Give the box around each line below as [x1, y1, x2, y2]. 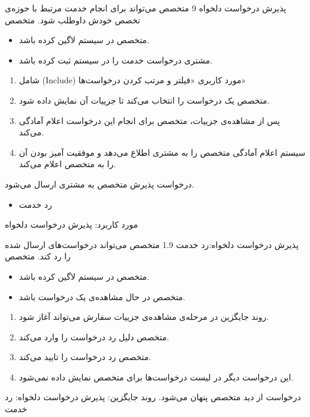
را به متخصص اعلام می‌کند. [19, 158, 116, 170]
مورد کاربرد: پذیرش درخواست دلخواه [5, 218, 139, 231]
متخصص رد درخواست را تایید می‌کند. [19, 350, 151, 363]
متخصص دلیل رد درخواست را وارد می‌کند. [19, 330, 170, 343]
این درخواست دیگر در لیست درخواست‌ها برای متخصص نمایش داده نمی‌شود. [19, 370, 294, 383]
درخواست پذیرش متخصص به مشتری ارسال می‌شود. [5, 177, 194, 190]
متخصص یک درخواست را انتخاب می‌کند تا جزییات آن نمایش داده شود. [19, 93, 270, 106]
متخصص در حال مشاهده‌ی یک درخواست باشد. [19, 290, 186, 303]
